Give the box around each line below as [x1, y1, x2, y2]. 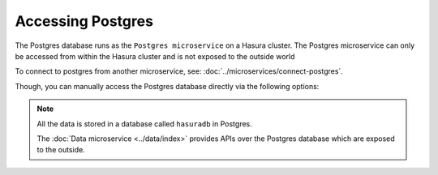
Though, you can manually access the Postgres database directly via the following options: [15, 81, 320, 91]
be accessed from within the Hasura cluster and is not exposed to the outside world [15, 51, 295, 61]
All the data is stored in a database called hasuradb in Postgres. [36, 118, 253, 129]
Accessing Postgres [15, 12, 154, 30]
